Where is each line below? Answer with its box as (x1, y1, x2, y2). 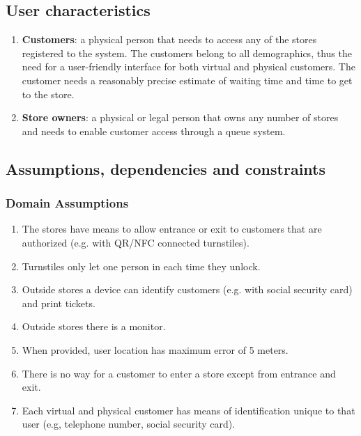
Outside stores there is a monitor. (22, 319, 166, 334)
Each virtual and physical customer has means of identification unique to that (22, 403, 355, 417)
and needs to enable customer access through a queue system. (22, 123, 286, 138)
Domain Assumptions (6, 194, 129, 212)
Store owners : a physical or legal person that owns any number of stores (22, 110, 339, 125)
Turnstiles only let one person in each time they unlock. (22, 258, 261, 273)
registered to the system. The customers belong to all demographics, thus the (22, 45, 352, 60)
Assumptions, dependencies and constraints (6, 157, 325, 179)
